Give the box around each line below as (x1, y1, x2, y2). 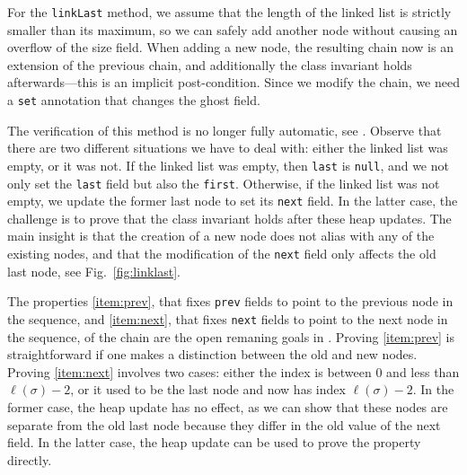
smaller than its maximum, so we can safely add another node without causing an (7, 20, 458, 39)
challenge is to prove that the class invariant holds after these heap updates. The (7, 208, 452, 227)
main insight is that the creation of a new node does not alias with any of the (7, 226, 435, 245)
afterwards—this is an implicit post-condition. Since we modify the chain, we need (7, 73, 460, 92)
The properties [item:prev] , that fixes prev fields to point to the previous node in (7, 292, 454, 311)
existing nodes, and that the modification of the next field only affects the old (7, 244, 436, 263)
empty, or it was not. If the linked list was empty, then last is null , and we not (7, 155, 449, 174)
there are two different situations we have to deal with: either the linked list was (7, 138, 448, 157)
